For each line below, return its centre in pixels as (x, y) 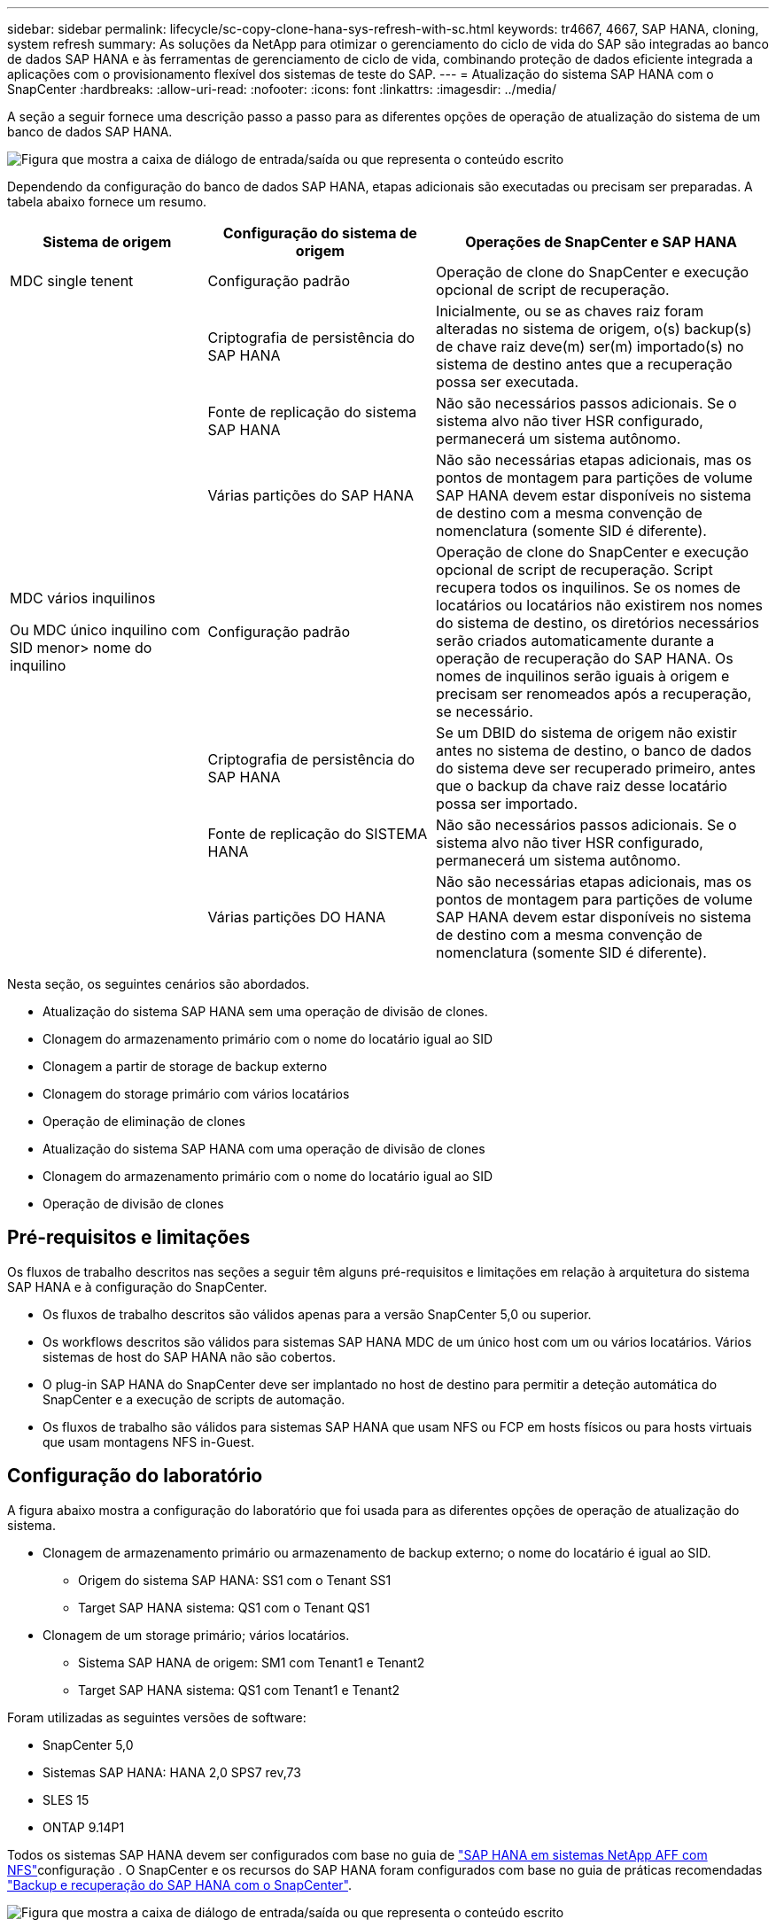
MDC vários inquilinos (83, 598)
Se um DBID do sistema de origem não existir (586, 733)
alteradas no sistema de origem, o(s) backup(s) (594, 329)
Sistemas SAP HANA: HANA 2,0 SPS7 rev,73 (172, 1772)
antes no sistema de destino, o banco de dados (594, 750)
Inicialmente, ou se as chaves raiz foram (570, 311)
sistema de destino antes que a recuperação (584, 364)
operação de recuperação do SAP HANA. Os (585, 658)
